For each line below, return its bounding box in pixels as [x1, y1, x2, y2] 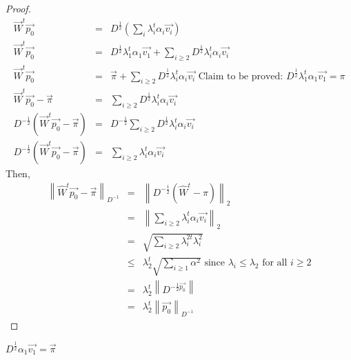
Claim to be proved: [198, 71, 283, 81]
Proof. [6, 1, 31, 15]
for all [262, 258, 288, 268]
